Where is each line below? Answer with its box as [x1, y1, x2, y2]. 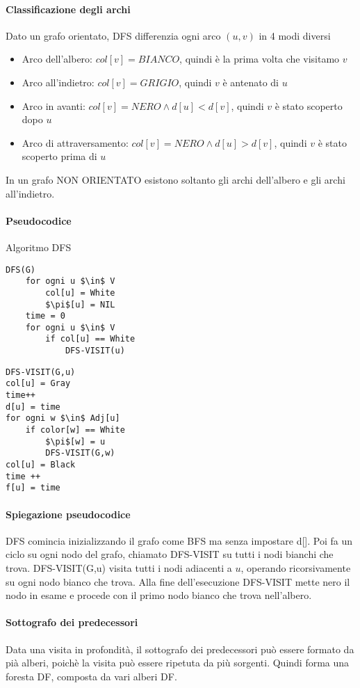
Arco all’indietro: [22, 74, 95, 89]
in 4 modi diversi [259, 28, 331, 42]
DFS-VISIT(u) [65, 346, 125, 356]
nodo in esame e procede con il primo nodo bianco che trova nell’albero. [6, 588, 312, 602]
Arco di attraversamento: [22, 135, 129, 150]
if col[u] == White [45, 334, 136, 344]
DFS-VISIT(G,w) [45, 448, 115, 458]
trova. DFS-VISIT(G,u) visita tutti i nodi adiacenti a [6, 560, 232, 575]
